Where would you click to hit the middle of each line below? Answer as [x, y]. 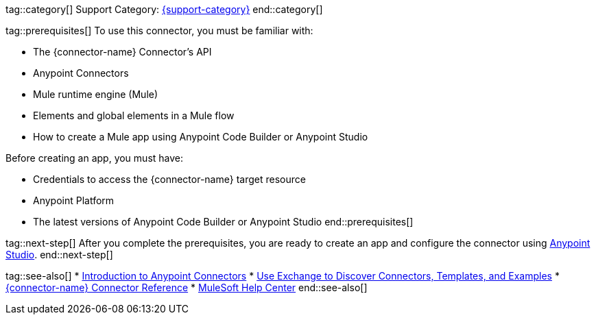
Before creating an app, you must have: [95, 158]
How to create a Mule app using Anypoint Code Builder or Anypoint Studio [201, 137]
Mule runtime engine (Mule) [96, 94]
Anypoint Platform [74, 200]
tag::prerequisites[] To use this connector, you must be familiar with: [159, 30]
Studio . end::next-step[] [59, 255]
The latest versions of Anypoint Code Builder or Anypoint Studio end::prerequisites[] [223, 222]
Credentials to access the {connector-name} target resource [169, 179]
